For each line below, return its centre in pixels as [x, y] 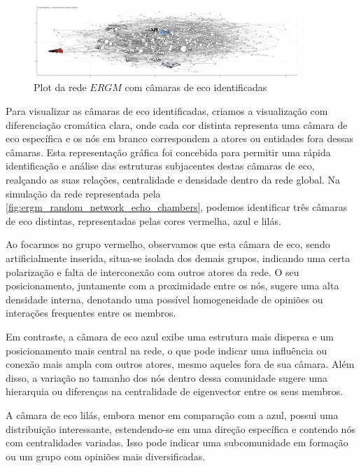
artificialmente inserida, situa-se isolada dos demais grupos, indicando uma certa [178, 257]
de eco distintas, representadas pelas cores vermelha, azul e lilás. [143, 220]
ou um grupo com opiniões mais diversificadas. [106, 456]
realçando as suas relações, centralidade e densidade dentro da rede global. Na [173, 179]
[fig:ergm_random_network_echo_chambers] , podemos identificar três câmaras [177, 207]
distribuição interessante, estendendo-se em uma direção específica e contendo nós [180, 428]
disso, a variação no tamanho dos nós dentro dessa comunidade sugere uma [167, 377]
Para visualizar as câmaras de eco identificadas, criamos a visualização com [167, 111]
